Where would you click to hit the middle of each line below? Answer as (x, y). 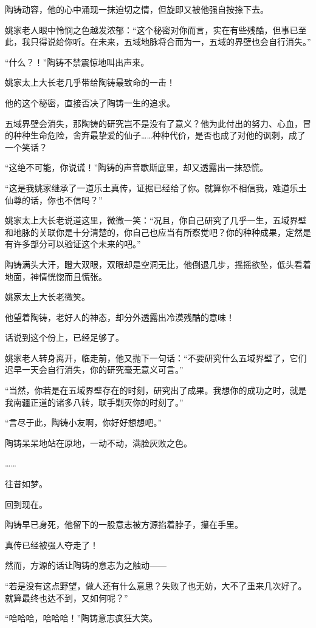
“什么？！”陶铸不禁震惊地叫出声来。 (77, 62)
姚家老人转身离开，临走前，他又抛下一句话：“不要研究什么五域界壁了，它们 (156, 357)
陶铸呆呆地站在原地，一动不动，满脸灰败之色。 (98, 442)
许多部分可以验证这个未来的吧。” (77, 244)
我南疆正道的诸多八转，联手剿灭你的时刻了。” (94, 402)
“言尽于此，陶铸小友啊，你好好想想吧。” (84, 422)
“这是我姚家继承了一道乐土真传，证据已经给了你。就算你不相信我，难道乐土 (156, 187)
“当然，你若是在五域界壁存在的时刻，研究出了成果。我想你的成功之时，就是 (156, 390)
